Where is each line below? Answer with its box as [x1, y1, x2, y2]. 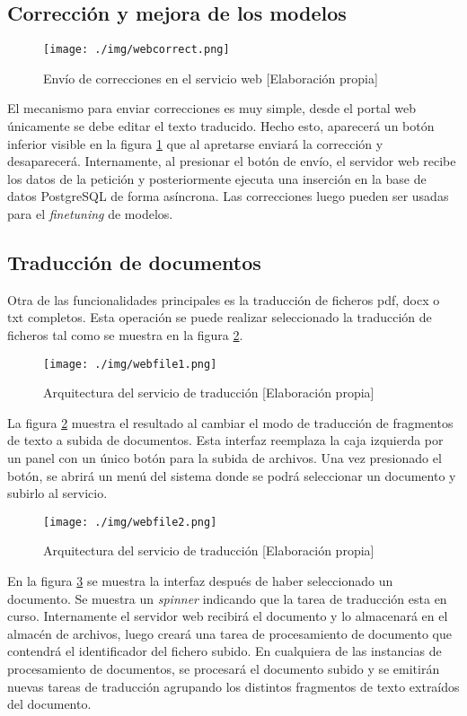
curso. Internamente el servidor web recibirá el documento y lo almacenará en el [7, 607, 448, 625]
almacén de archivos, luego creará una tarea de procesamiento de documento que [7, 624, 452, 642]
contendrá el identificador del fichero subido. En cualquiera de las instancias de [7, 642, 442, 660]
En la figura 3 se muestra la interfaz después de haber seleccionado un [7, 572, 393, 590]
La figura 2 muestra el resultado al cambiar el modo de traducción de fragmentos [7, 413, 454, 432]
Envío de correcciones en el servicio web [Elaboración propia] [43, 68, 378, 87]
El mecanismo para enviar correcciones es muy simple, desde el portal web [7, 99, 416, 118]
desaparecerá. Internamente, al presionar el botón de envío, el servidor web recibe [7, 152, 456, 170]
